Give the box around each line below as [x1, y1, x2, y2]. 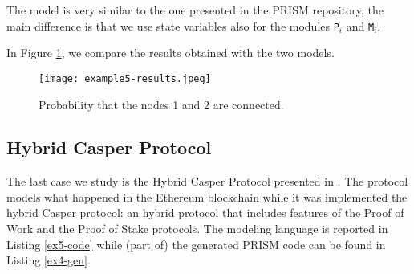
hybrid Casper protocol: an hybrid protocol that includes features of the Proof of [6, 204, 404, 221]
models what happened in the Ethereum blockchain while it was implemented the [6, 188, 408, 205]
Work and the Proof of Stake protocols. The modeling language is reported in [6, 220, 388, 237]
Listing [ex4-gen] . [6, 252, 91, 268]
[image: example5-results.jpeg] [39, 72, 211, 84]
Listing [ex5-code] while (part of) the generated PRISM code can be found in [6, 235, 386, 252]
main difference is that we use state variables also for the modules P [6, 17, 339, 34]
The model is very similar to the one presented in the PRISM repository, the [6, 2, 384, 18]
